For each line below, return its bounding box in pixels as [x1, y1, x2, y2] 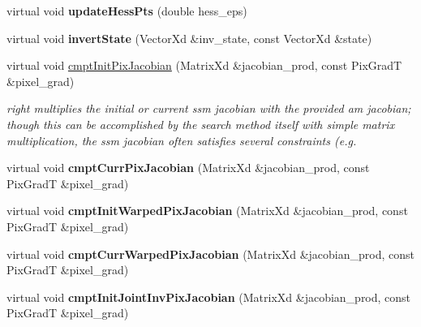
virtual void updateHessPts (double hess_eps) [6, 2, 247, 19]
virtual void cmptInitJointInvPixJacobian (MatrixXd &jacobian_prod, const [6, 288, 411, 305]
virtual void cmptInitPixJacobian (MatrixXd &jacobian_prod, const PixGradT [6, 57, 402, 74]
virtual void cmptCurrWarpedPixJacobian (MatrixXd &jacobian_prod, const [6, 245, 415, 262]
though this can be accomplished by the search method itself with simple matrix [6, 115, 395, 132]
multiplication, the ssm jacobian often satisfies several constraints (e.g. [6, 131, 357, 148]
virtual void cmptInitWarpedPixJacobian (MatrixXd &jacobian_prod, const [6, 202, 408, 219]
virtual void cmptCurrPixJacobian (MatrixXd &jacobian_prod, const [6, 159, 370, 176]
